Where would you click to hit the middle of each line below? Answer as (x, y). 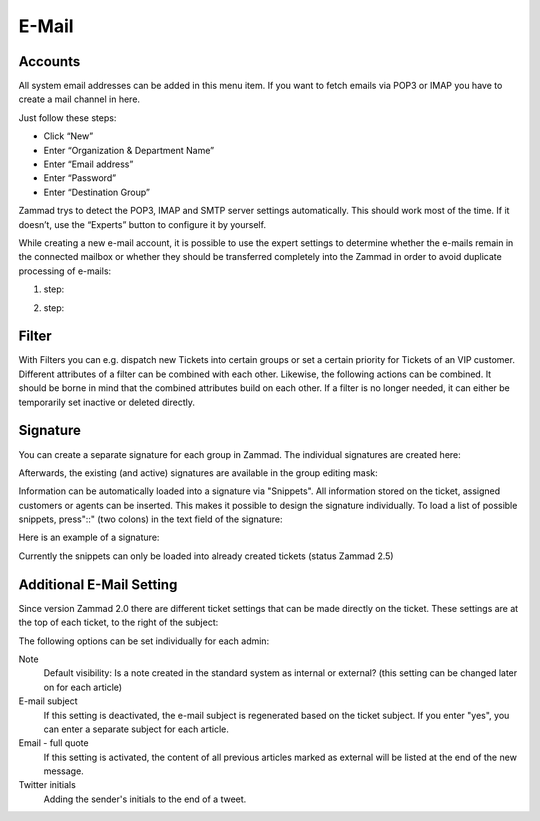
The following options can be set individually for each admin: (144, 641)
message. (63, 771)
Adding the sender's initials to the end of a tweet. (145, 799)
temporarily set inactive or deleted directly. (106, 402)
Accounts (49, 61)
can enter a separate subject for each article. (136, 729)
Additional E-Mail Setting (98, 584)
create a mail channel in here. (79, 99)
